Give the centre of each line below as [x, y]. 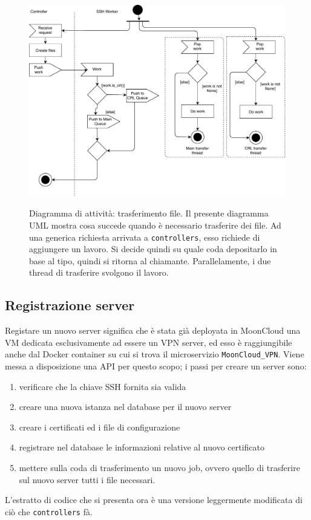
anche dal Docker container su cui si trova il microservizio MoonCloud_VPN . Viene [155, 354]
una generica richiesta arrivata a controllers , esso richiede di [145, 237]
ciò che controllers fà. [49, 511]
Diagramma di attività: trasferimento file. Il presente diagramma [149, 213]
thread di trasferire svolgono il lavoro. [99, 272]
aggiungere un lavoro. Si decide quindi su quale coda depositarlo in [153, 249]
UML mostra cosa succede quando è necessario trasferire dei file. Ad [155, 225]
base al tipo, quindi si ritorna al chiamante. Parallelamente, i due [150, 260]
